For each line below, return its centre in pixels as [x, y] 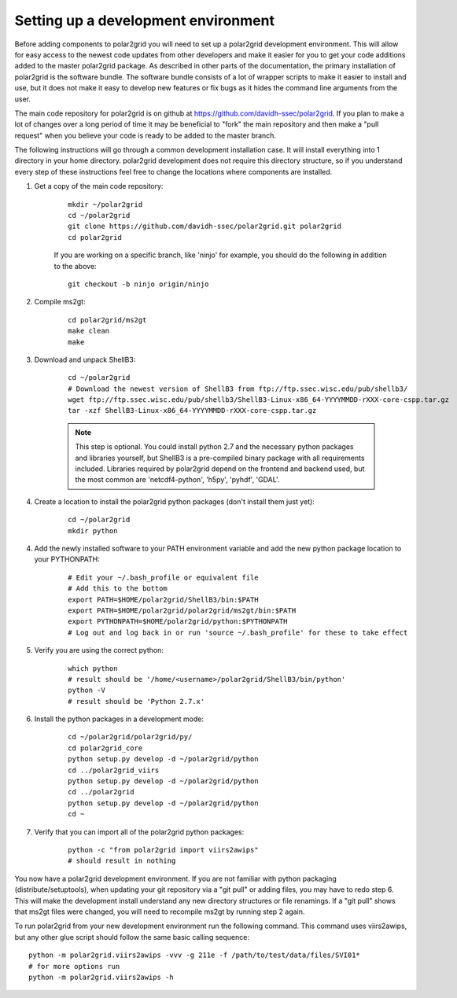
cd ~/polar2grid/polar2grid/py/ [130, 737]
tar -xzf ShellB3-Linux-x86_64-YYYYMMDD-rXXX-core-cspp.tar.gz [192, 411]
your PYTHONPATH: [67, 559]
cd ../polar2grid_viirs [114, 770]
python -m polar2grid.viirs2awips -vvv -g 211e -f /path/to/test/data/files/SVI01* [195, 955]
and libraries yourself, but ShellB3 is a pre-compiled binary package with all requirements [220, 458]
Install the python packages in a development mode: [119, 719]
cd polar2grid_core [105, 748]
